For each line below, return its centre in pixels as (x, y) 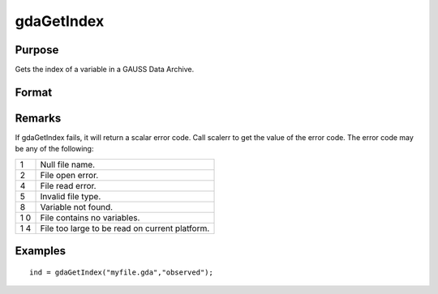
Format (34, 92)
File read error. (68, 185)
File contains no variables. (90, 217)
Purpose (37, 50)
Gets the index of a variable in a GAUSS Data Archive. (105, 70)
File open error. (69, 175)
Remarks (38, 118)
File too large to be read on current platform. (125, 228)
